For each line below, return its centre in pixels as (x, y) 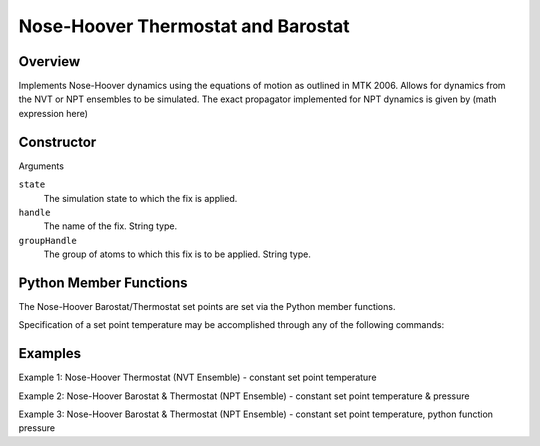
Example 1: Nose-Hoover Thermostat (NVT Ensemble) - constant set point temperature (197, 377)
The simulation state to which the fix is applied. (140, 198)
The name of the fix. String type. (110, 226)
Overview (49, 61)
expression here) (53, 113)
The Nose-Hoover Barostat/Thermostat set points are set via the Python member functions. (207, 306)
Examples (50, 353)
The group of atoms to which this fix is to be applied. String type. (177, 254)
